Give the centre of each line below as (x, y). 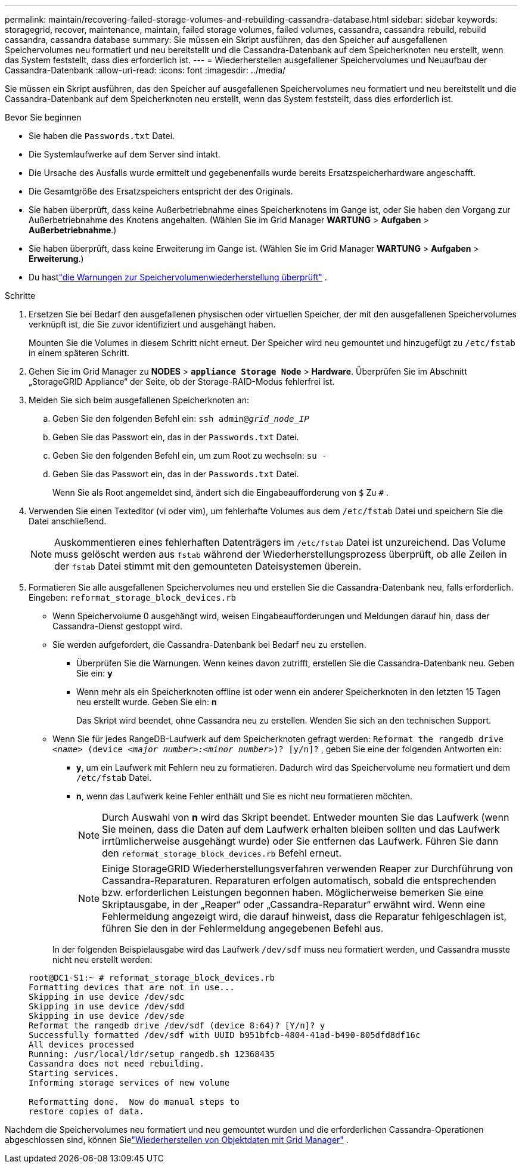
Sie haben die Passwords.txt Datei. (102, 136)
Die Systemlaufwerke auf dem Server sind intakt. (125, 154)
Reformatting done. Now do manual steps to (134, 1102)
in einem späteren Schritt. (79, 353)
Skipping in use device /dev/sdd (107, 1006)
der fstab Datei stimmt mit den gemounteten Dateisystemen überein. (208, 566)
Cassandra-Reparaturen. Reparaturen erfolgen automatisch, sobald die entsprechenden (299, 880)
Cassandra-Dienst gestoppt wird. (118, 626)
